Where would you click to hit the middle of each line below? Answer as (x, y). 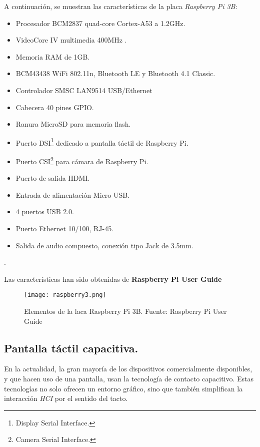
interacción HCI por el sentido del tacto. (66, 398)
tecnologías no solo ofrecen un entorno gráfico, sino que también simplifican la (123, 388)
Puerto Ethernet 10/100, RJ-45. (65, 229)
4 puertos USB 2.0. (45, 211)
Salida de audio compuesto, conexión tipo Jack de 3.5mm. (104, 245)
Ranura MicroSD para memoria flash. (73, 124)
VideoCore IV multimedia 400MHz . (71, 40)
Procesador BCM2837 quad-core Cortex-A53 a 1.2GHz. (100, 23)
